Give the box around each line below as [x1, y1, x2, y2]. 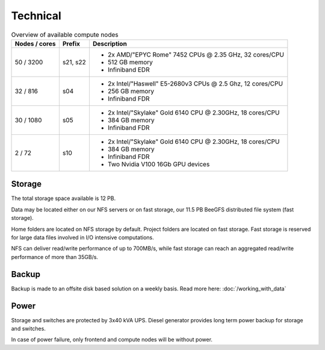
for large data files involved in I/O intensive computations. [11, 234, 154, 241]
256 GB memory [107, 87, 155, 95]
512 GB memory [107, 58, 153, 66]
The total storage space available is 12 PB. [11, 195, 116, 202]
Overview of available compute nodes [11, 30, 119, 39]
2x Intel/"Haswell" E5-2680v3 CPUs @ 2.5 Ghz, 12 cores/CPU [107, 79, 283, 87]
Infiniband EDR [107, 65, 150, 73]
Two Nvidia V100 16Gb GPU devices [107, 160, 210, 168]
